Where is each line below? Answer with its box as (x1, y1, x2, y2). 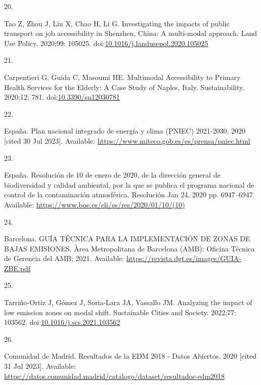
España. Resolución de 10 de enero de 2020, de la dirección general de (4, 169, 221, 180)
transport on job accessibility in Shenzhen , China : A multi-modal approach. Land (4, 28, 257, 38)
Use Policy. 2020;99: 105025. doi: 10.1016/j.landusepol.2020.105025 (4, 37, 208, 48)
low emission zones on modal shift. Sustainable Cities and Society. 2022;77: (4, 307, 236, 317)
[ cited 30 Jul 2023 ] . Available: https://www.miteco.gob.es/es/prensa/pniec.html (4, 135, 250, 146)
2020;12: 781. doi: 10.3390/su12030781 (4, 92, 120, 102)
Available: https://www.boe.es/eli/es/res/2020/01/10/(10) (4, 199, 185, 209)
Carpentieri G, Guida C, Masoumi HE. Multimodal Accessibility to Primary (4, 71, 241, 82)
